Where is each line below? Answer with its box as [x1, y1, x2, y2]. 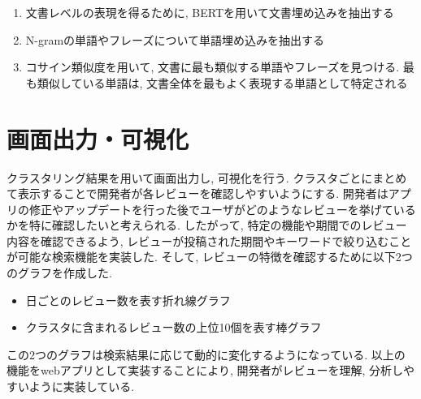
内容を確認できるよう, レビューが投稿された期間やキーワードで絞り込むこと [7, 232, 412, 249]
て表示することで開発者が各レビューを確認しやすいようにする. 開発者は [7, 185, 388, 202]
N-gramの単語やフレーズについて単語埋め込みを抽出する [25, 31, 324, 48]
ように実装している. [28, 378, 135, 395]
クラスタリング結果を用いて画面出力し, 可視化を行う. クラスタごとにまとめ [7, 169, 407, 186]
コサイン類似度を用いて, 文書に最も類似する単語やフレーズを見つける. [25, 58, 400, 75]
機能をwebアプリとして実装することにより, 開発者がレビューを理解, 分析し [7, 362, 403, 379]
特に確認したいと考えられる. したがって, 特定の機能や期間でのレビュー [28, 217, 407, 234]
